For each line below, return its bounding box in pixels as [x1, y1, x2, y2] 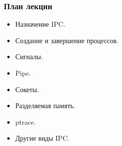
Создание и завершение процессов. [15, 35, 119, 45]
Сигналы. [15, 51, 43, 62]
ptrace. [15, 116, 36, 127]
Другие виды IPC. [15, 133, 70, 143]
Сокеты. [15, 84, 39, 94]
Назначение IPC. [15, 19, 65, 29]
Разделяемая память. [15, 100, 76, 111]
